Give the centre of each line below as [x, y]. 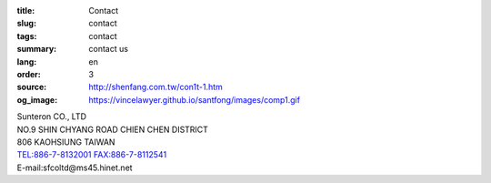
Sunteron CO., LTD [51, 117]
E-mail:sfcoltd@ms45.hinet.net [75, 168]
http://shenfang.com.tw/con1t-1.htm [155, 87]
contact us [109, 49]
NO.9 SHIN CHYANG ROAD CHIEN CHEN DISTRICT [113, 129]
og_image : [37, 99]
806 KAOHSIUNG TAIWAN [66, 142]
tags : [27, 36]
